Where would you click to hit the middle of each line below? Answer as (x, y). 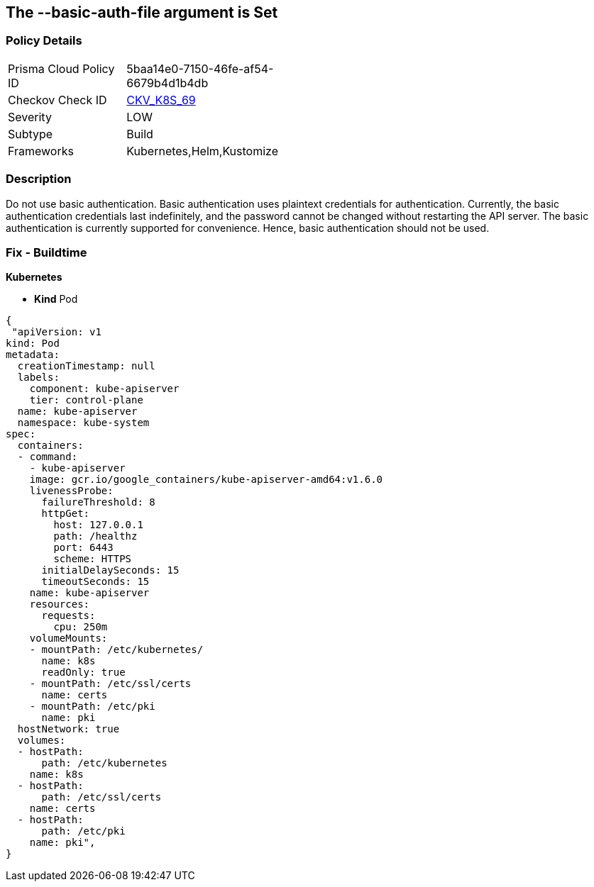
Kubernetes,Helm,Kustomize (202, 151)
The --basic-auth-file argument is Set (142, 12)
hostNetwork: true (68, 729)
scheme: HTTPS (93, 559)
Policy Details (44, 41)
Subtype (31, 134)
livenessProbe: (71, 491)
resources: (60, 604)
